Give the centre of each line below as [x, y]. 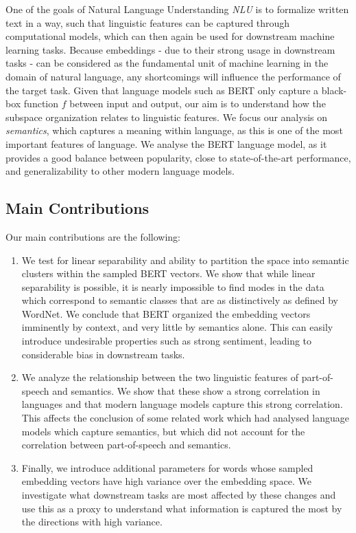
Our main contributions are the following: [93, 236]
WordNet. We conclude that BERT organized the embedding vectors [166, 313]
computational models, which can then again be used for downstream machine [170, 36]
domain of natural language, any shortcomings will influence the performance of [173, 76]
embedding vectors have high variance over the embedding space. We [166, 481]
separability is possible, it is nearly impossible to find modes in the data [173, 286]
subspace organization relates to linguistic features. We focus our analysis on [166, 117]
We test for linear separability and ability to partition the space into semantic [185, 260]
